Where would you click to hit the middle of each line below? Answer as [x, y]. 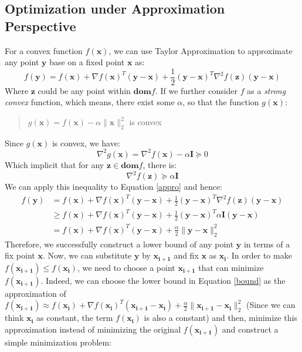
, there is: [160, 164]
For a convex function [44, 50]
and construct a [250, 329]
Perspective [40, 26]
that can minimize [231, 267]
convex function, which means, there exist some [90, 102]
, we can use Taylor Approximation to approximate [201, 50]
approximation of [35, 293]
